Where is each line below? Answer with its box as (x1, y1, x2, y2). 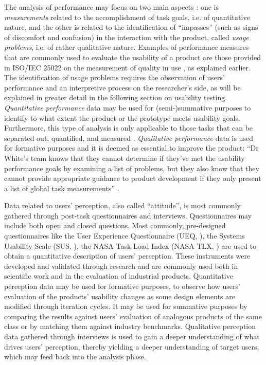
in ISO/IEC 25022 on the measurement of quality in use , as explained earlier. (4, 62, 251, 72)
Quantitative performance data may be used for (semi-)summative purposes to (4, 102, 251, 113)
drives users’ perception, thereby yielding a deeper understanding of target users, (4, 341, 259, 352)
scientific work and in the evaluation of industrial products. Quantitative (4, 270, 233, 281)
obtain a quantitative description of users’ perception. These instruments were (4, 250, 251, 261)
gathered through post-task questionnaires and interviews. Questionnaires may (4, 210, 252, 221)
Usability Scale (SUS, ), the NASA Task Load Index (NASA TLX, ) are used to (4, 240, 257, 251)
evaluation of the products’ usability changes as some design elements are (4, 290, 235, 301)
